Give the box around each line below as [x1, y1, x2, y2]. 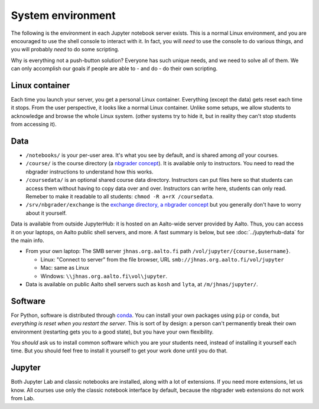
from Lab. [11, 395, 35, 402]
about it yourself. [25, 210, 67, 217]
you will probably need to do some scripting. [11, 46, 119, 53]
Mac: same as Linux [40, 264, 89, 271]
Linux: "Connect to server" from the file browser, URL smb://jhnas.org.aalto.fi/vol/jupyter [40, 256, 284, 263]
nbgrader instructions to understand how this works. [25, 168, 154, 175]
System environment [11, 9, 116, 22]
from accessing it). [11, 121, 57, 128]
